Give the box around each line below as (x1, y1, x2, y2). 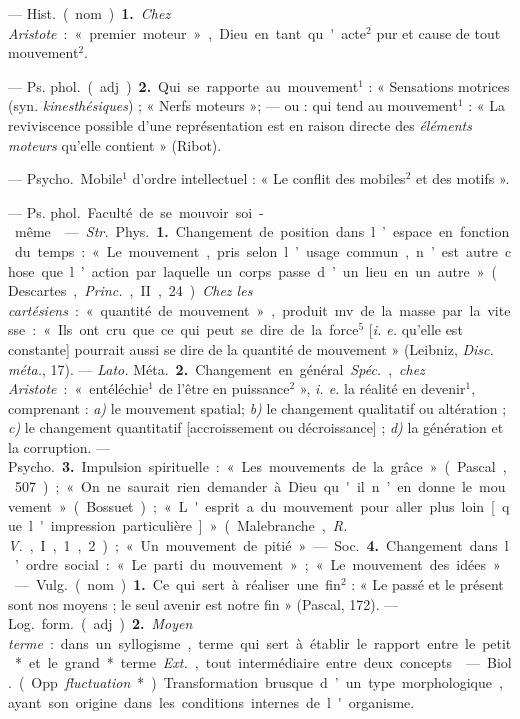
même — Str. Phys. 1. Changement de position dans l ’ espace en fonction (14, 221, 510, 242)
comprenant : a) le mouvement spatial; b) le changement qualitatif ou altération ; (8, 397, 507, 418)
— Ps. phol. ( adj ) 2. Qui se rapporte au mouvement (8, 75, 359, 96)
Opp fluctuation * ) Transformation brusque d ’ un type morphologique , (31, 672, 503, 692)
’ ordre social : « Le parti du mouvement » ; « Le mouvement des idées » (14, 554, 501, 575)
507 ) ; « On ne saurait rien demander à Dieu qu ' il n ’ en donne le (14, 476, 473, 497)
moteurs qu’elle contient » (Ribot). (8, 134, 222, 155)
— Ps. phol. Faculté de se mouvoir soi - (8, 201, 264, 222)
